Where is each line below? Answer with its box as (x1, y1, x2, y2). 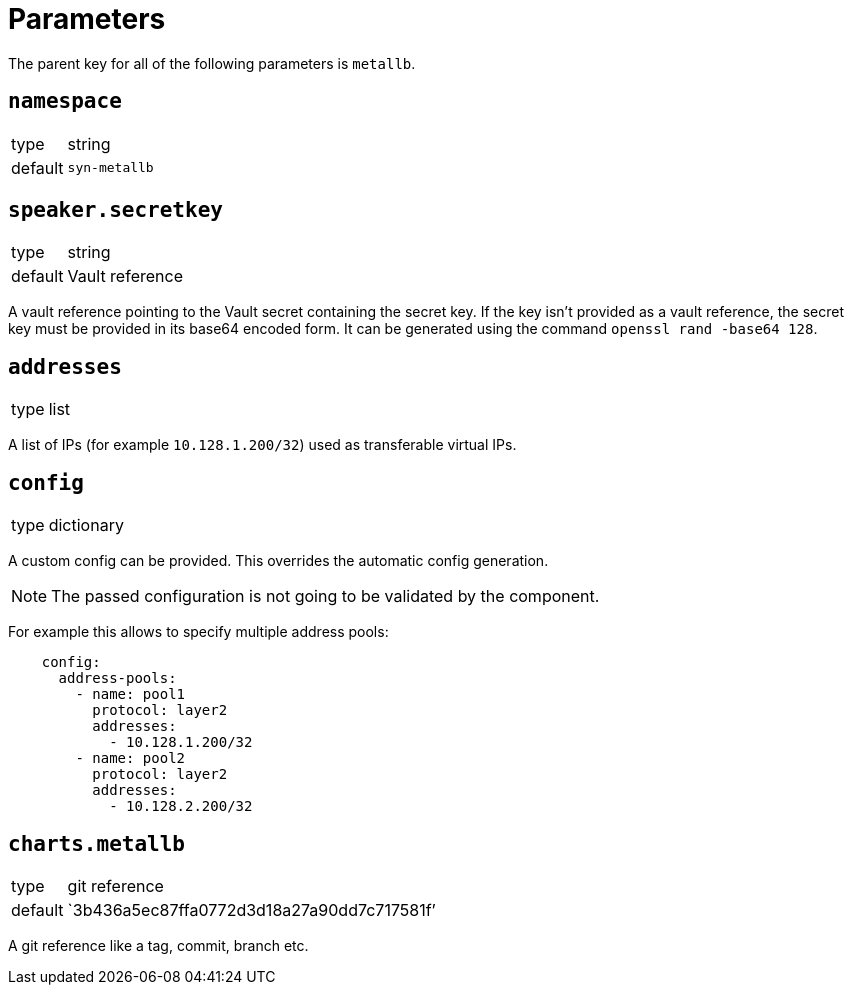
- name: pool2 (75, 750, 186, 767)
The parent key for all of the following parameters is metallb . (8, 54, 416, 72)
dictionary (48, 515, 124, 536)
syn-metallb (67, 160, 154, 176)
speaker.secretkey (8, 198, 223, 223)
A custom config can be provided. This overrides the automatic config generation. (8, 552, 549, 570)
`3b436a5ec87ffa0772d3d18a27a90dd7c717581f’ (67, 899, 436, 920)
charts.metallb (8, 831, 186, 856)
